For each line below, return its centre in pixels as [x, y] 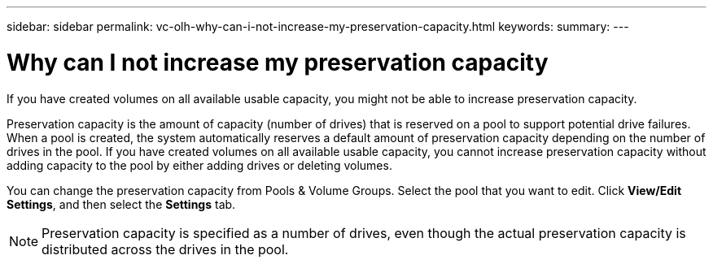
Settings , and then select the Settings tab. [121, 204]
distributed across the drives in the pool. [165, 249]
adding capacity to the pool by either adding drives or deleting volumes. [199, 165]
